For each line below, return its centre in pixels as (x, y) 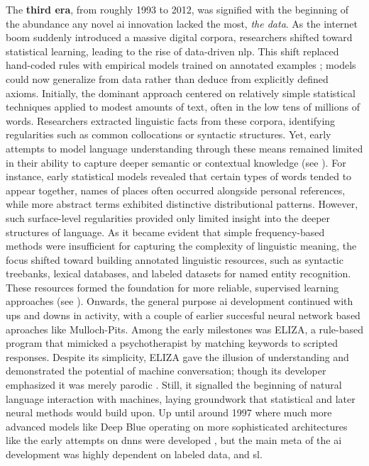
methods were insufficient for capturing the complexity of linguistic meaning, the (181, 246)
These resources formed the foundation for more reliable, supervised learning (172, 287)
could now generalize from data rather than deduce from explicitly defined (167, 78)
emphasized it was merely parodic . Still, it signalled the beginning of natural (174, 385)
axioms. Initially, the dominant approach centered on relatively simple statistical (181, 93)
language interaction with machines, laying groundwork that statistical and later (181, 398)
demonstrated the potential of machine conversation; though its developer (166, 371)
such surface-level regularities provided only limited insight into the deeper (168, 217)
